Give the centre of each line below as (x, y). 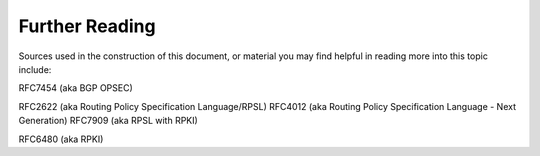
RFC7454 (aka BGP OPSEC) (76, 88)
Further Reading (87, 26)
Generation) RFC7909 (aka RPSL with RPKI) (108, 121)
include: (35, 69)
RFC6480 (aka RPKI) (61, 139)
